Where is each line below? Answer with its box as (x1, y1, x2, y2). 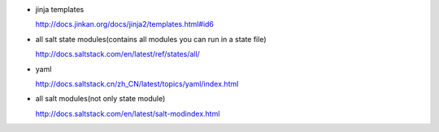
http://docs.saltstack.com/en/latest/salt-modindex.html (35, 109, 220, 118)
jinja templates (35, 5, 85, 14)
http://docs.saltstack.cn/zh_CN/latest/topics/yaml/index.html (35, 79, 239, 88)
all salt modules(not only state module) (35, 94, 166, 104)
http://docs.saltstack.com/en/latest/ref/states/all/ (35, 49, 201, 59)
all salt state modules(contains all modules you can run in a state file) (35, 34, 267, 44)
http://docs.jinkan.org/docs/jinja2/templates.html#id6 (35, 19, 215, 29)
